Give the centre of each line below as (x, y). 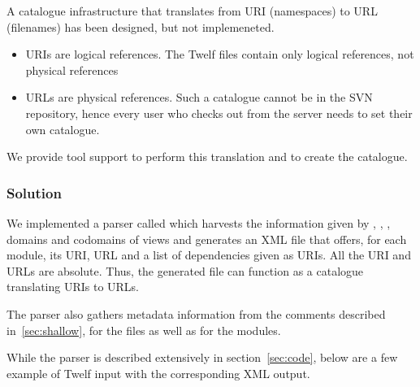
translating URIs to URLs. (73, 287)
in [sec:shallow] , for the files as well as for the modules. (144, 330)
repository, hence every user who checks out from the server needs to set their (219, 113)
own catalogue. (63, 129)
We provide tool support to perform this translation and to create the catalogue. (207, 157)
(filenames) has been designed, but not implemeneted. (141, 26)
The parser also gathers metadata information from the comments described (196, 313)
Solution (34, 192)
